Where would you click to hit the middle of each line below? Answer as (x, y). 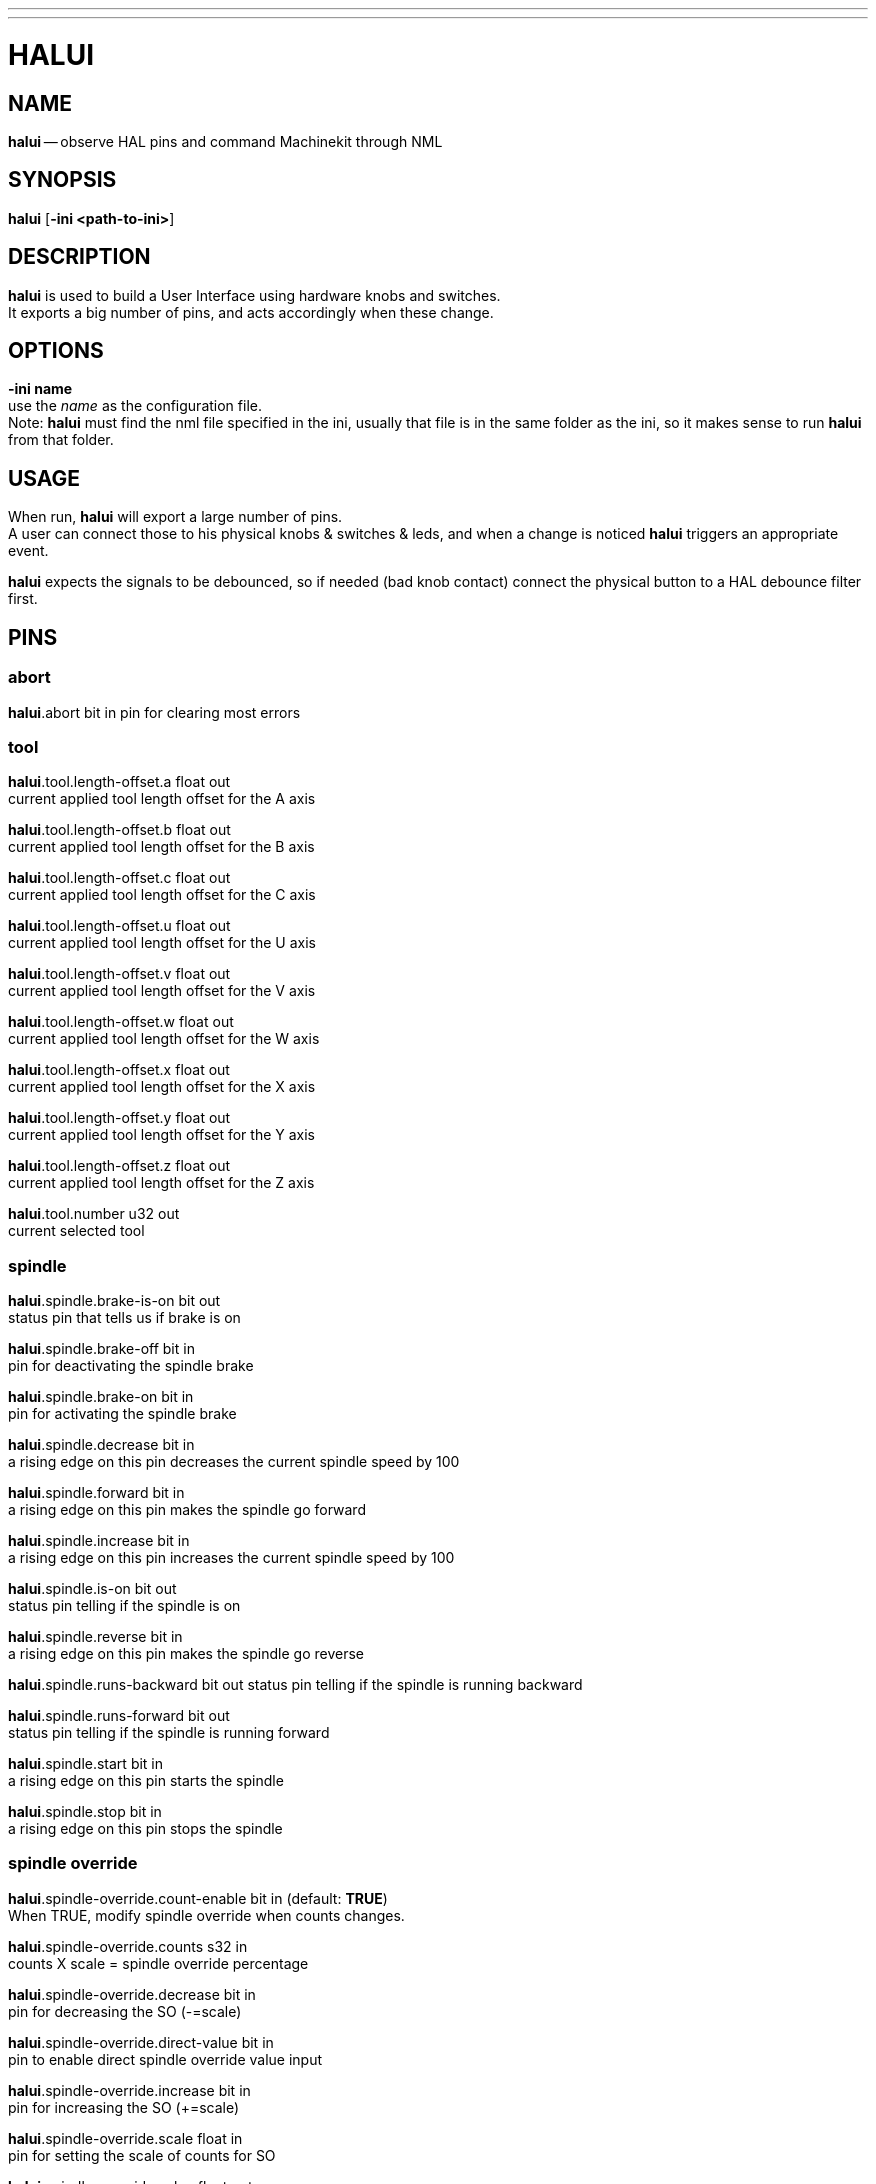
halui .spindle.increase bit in (99, 1541)
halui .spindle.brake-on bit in (101, 1397)
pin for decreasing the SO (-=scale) (125, 2011)
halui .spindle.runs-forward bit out (119, 1716)
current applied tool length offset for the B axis (161, 847)
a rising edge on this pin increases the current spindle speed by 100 (231, 1558)
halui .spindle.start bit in (86, 1764)
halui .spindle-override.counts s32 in (128, 1946)
